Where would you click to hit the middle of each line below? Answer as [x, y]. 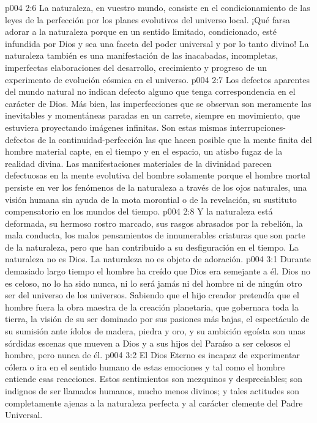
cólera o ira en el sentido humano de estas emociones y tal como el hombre [145, 366]
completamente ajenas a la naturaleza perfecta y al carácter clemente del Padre [154, 403]
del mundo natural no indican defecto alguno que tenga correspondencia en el [150, 91]
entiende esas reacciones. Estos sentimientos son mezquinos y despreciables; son [154, 379]
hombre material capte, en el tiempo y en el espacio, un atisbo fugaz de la [144, 151]
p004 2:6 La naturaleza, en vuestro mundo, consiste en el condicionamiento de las [158, 7]
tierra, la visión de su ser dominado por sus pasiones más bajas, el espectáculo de [157, 319]
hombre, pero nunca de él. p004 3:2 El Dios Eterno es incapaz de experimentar [152, 355]
